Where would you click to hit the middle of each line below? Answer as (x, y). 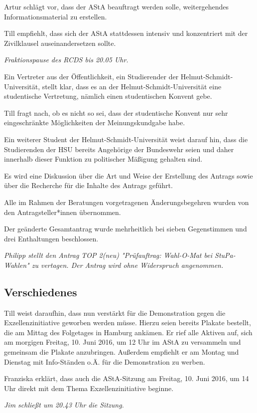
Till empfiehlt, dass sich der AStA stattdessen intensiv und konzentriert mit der (126, 33)
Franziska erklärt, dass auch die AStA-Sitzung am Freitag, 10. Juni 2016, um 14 (127, 378)
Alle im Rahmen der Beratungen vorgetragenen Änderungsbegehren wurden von (127, 202)
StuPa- (225, 255)
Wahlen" (17, 265)
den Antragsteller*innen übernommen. (63, 212)
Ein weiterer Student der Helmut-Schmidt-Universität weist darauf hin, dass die (126, 139)
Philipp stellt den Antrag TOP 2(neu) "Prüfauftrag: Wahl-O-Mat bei (108, 255)
